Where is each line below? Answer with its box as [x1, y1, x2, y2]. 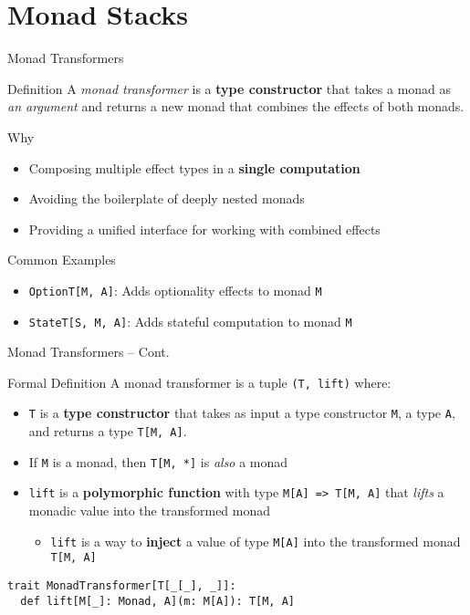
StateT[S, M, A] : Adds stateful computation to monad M [28, 311, 352, 330]
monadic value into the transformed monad [28, 501, 271, 520]
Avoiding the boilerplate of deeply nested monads [28, 189, 305, 208]
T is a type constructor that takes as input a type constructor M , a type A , [28, 403, 455, 422]
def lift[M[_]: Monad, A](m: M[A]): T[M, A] [20, 594, 295, 608]
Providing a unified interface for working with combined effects [28, 219, 381, 238]
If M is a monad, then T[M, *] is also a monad [28, 452, 288, 471]
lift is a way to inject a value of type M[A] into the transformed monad [50, 531, 461, 550]
